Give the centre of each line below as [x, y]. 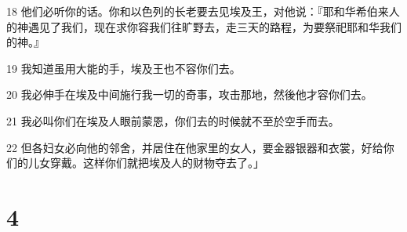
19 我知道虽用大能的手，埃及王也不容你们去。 [124, 68]
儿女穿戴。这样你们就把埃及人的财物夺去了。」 [146, 163]
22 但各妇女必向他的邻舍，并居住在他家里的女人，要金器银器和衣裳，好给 [195, 147]
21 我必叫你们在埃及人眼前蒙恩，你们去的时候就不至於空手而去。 [173, 120]
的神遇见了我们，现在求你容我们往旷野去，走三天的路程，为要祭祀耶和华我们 [204, 26]
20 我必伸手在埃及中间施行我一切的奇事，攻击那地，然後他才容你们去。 [189, 94]
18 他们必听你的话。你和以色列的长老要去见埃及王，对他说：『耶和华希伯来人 [203, 11]
